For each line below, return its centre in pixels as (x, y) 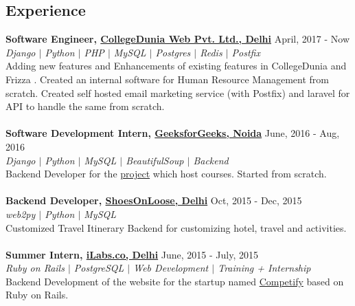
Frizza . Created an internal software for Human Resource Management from (167, 79)
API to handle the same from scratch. (85, 106)
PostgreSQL (99, 268)
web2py (21, 214)
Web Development (171, 268)
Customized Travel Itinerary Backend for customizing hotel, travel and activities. (176, 227)
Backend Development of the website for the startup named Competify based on (175, 281)
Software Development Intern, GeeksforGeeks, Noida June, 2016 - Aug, (173, 133)
